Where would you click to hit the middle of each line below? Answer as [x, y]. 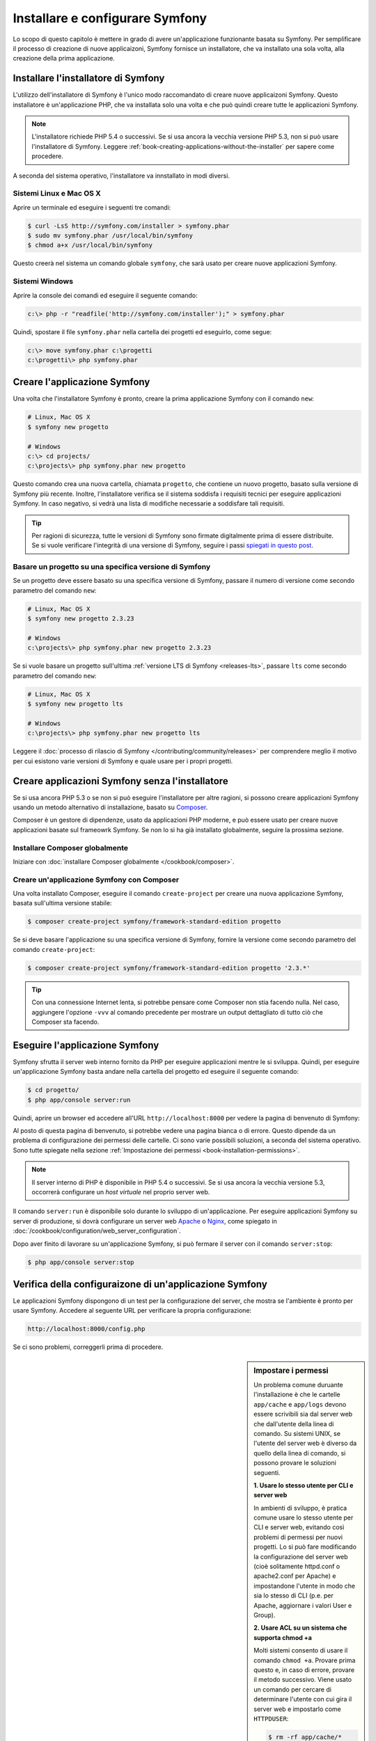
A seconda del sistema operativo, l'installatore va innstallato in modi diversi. [121, 175]
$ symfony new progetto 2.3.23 [81, 619]
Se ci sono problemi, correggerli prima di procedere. [88, 1347]
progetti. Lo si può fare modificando [305, 1547]
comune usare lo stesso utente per [304, 1517]
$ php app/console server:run [79, 1100]
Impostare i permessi [291, 1371]
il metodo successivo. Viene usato [303, 1680]
